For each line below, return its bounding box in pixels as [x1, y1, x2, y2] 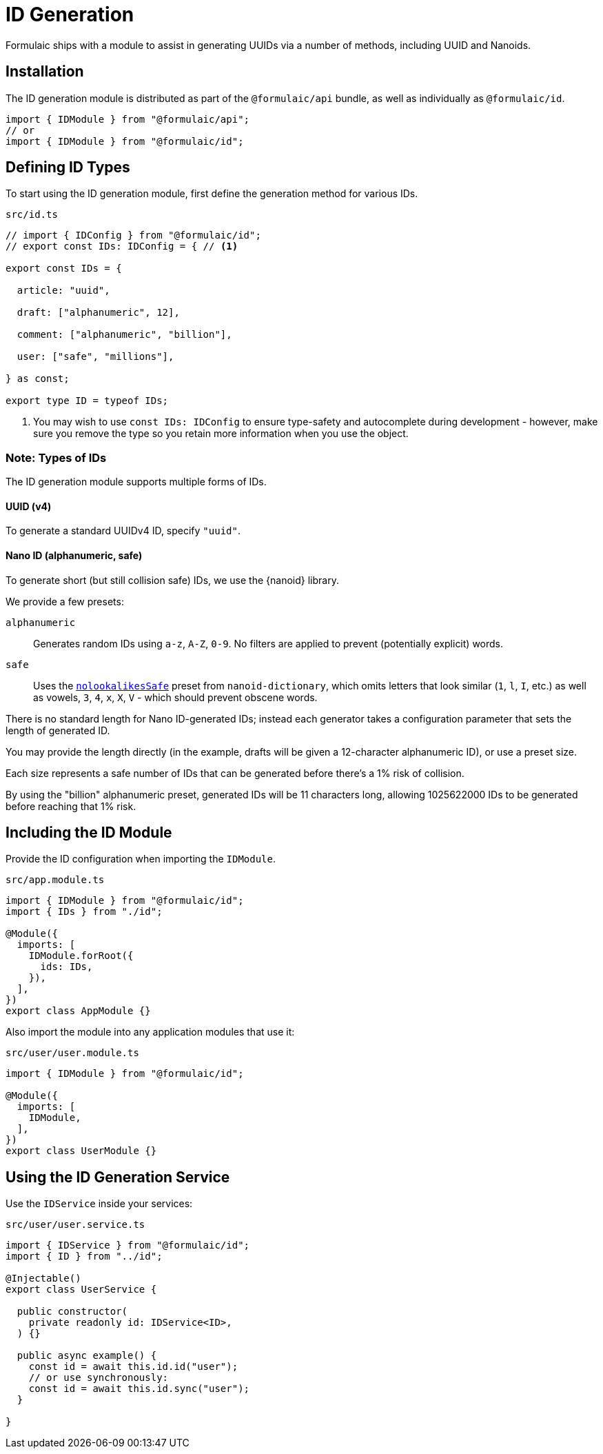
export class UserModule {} [6, 1145, 157, 1157]
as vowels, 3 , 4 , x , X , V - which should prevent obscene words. [33, 691, 318, 703]
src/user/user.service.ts [6, 1219, 145, 1231]
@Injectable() [6, 1273, 81, 1284]
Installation [6, 63, 84, 81]
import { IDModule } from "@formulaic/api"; [6, 113, 250, 125]
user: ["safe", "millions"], [17, 351, 174, 363]
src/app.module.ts [6, 874, 105, 886]
